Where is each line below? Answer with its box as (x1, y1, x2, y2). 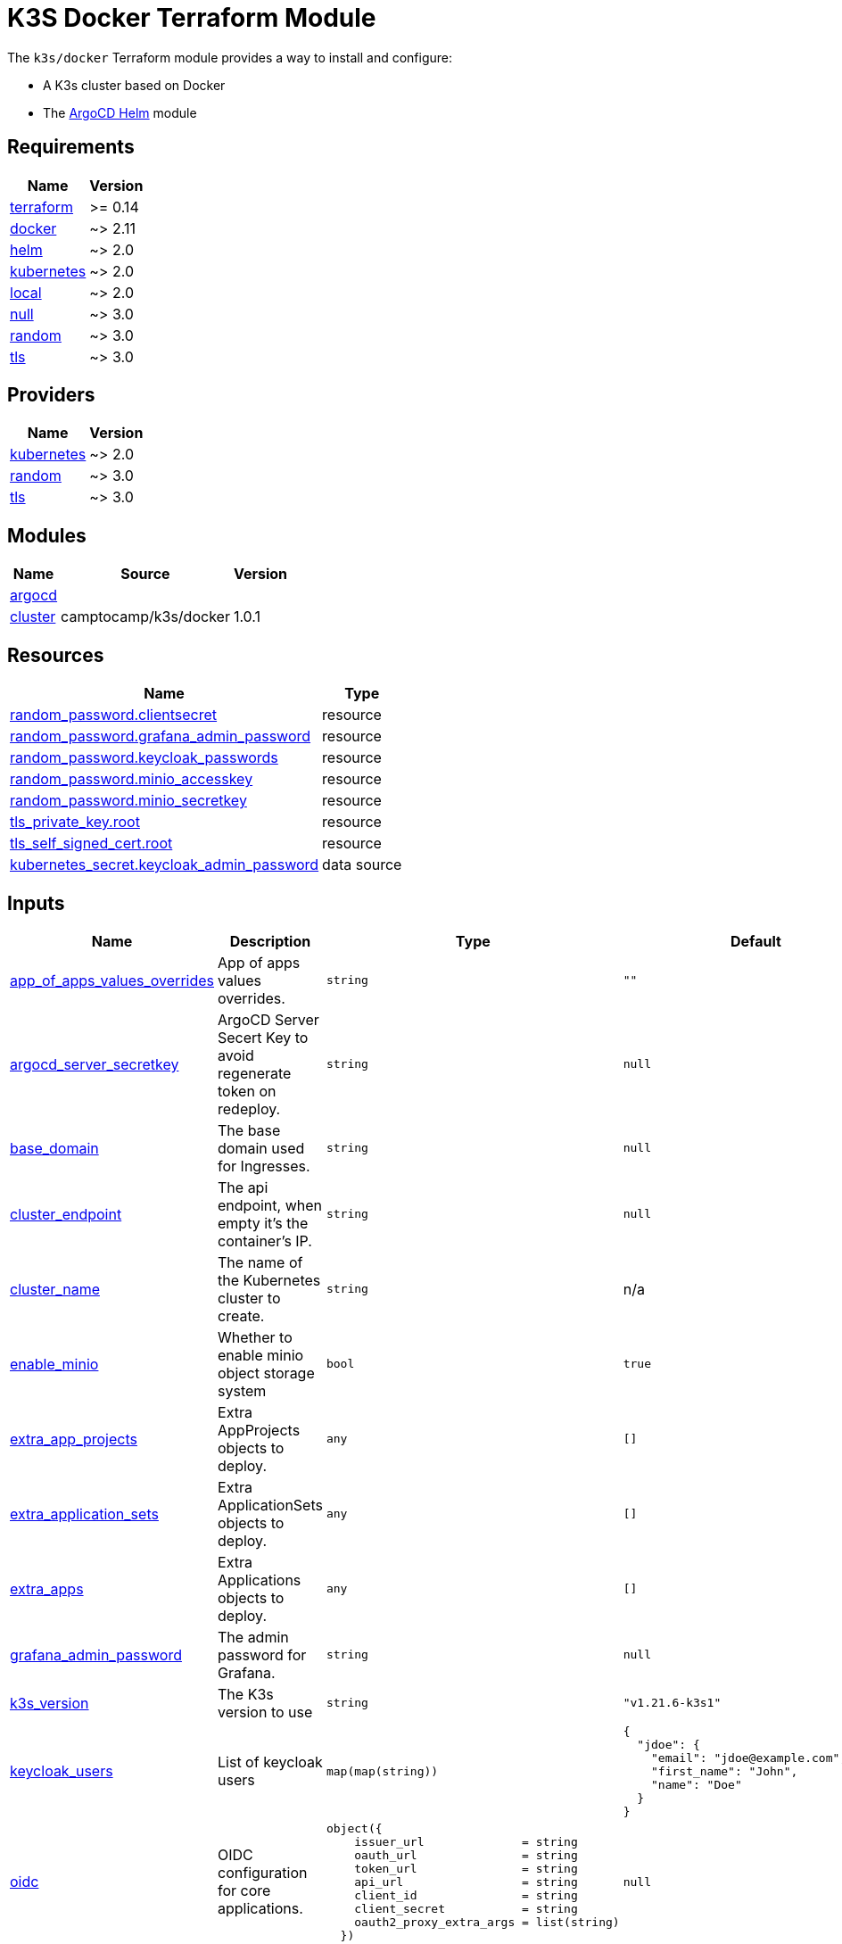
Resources (7, 643, 104, 666)
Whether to (218, 1328, 293, 1346)
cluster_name (10, 1279, 100, 1298)
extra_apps (10, 1579, 84, 1598)
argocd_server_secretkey (10, 1055, 179, 1073)
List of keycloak (218, 1753, 323, 1772)
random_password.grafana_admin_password (10, 727, 311, 746)
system (218, 1381, 267, 1400)
